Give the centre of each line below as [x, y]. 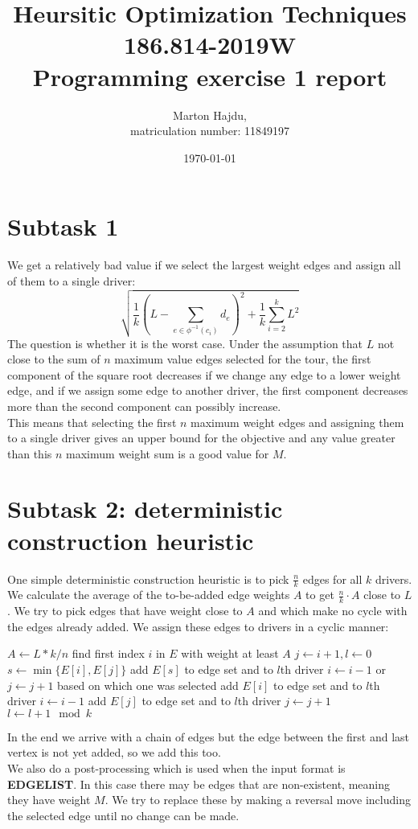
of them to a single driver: [72, 280]
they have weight [49, 800]
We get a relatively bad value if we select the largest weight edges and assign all [204, 265]
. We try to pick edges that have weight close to [125, 611]
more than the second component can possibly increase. [144, 406]
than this [30, 453]
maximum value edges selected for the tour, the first [243, 359]
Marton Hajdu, [210, 115]
